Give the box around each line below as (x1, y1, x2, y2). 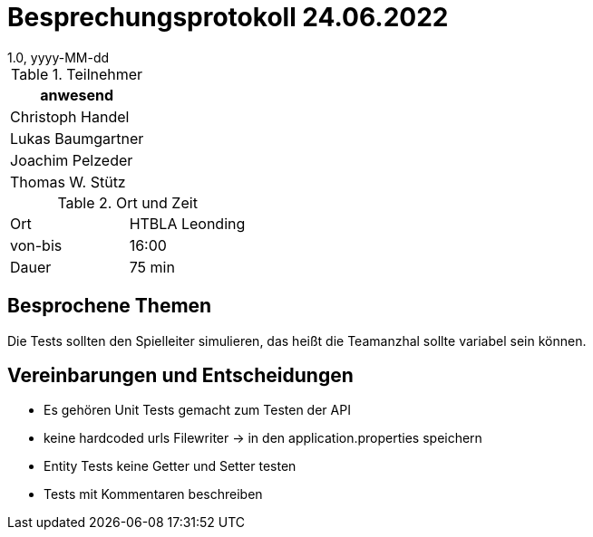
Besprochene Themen (7, 294, 212, 318)
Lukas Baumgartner (10, 129, 144, 148)
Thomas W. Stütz (10, 172, 126, 191)
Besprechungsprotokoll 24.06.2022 (7, 2, 449, 33)
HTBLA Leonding (129, 214, 246, 233)
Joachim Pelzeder (10, 150, 133, 169)
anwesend (40, 85, 113, 104)
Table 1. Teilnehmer (11, 64, 143, 83)
